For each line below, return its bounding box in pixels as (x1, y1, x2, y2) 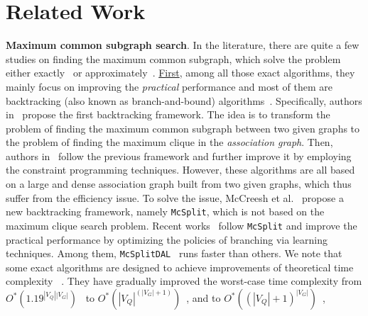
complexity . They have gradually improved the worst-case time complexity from (6, 273, 362, 288)
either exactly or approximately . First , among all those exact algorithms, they (6, 65, 355, 80)
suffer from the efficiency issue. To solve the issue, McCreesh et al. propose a (6, 190, 344, 205)
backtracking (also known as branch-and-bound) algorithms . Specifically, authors (6, 93, 362, 108)
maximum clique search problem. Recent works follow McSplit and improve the (6, 218, 357, 232)
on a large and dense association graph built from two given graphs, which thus (6, 176, 352, 191)
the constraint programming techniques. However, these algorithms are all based (6, 162, 355, 177)
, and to (186, 290, 221, 305)
